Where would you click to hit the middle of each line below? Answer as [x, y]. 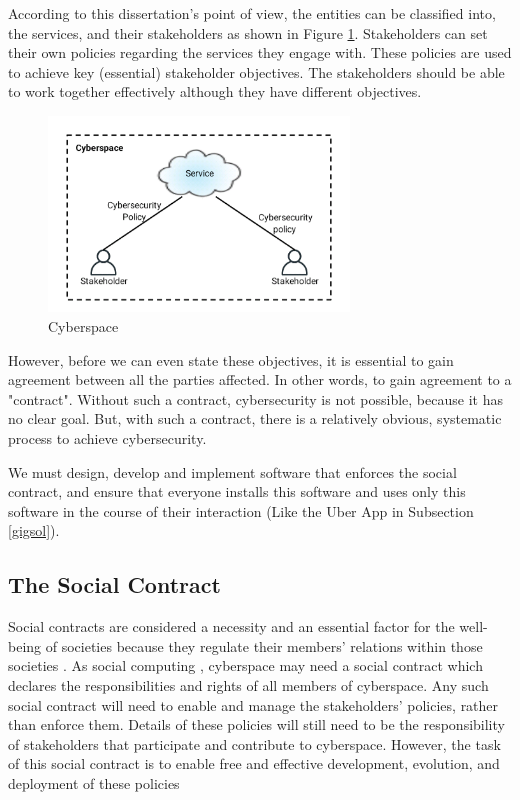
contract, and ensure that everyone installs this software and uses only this [237, 491]
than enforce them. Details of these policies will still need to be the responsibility [256, 724]
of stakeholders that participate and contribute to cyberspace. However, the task [254, 743]
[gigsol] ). [34, 530]
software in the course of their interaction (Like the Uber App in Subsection [241, 510]
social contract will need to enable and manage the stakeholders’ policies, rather [253, 704]
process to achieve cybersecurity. [107, 438]
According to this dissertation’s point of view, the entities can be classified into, [252, 13]
